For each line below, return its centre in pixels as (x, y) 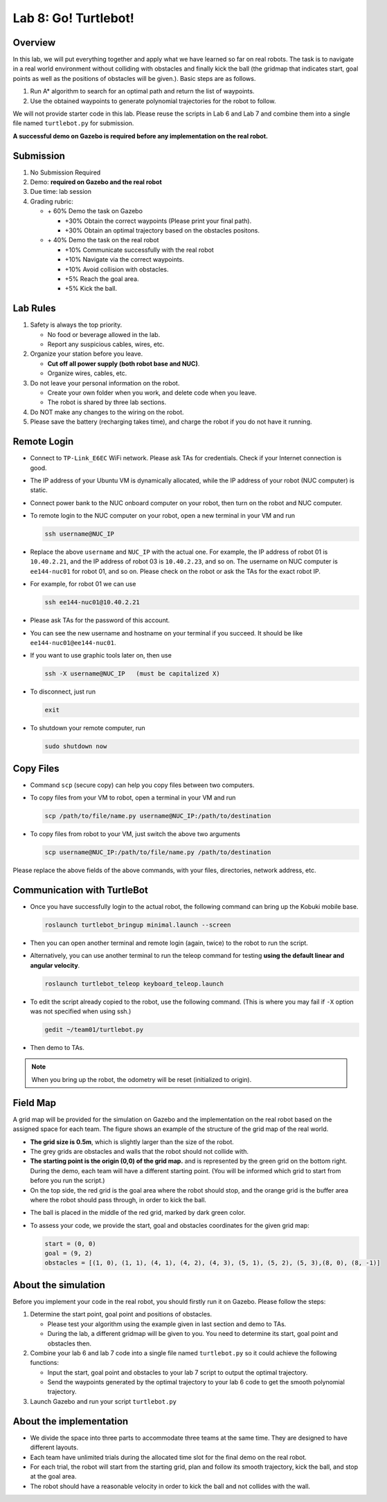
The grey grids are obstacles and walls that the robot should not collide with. (139, 1151)
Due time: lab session (61, 192)
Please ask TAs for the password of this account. (100, 620)
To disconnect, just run (63, 691)
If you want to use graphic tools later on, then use (101, 655)
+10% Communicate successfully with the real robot (139, 250)
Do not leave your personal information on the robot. (105, 383)
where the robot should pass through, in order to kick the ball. (118, 1200)
